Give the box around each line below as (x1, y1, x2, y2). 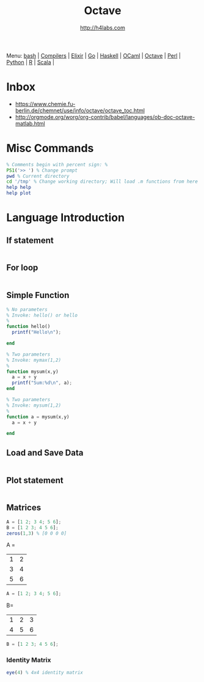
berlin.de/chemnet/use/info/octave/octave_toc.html (15, 107, 145, 114)
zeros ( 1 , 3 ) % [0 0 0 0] (6, 530, 67, 537)
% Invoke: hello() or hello (6, 312, 78, 318)
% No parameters (6, 306, 48, 313)
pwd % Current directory (6, 173, 70, 179)
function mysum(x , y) (6, 369, 59, 375)
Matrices (6, 502, 42, 513)
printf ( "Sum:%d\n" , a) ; (12, 380, 72, 386)
